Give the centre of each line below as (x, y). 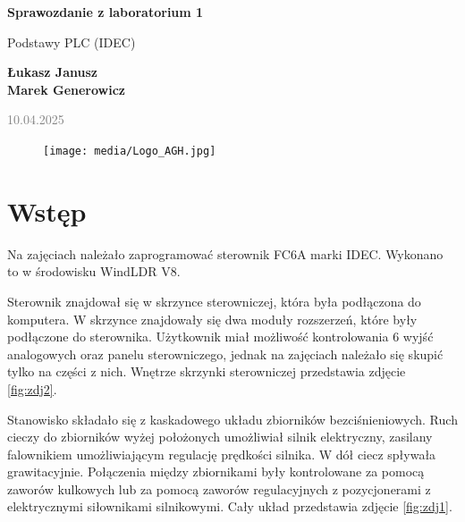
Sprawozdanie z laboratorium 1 (106, 12)
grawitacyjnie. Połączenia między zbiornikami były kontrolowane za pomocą (216, 471)
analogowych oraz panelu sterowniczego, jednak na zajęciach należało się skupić (225, 354)
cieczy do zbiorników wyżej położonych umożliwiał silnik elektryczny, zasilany (220, 437)
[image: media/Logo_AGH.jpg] (130, 151)
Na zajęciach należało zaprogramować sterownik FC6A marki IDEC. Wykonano (225, 253)
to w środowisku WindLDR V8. (94, 271)
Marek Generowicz (66, 89)
